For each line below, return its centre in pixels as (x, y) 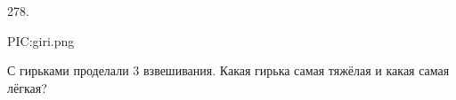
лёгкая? (27, 87)
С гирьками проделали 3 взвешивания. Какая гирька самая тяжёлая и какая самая (228, 70)
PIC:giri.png (41, 40)
